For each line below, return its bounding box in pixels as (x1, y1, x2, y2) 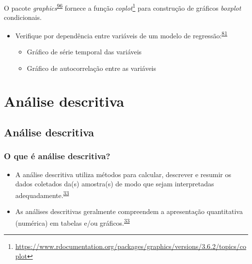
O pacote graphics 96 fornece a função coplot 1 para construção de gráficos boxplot (4, 1, 241, 13)
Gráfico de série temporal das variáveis (27, 47, 142, 57)
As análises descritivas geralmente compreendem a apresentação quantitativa (15, 206, 243, 216)
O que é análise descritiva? (4, 150, 110, 162)
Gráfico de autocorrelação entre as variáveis (27, 63, 157, 73)
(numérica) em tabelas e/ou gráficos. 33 (15, 216, 130, 228)
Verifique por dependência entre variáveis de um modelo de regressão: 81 (15, 29, 227, 40)
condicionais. (4, 12, 42, 22)
